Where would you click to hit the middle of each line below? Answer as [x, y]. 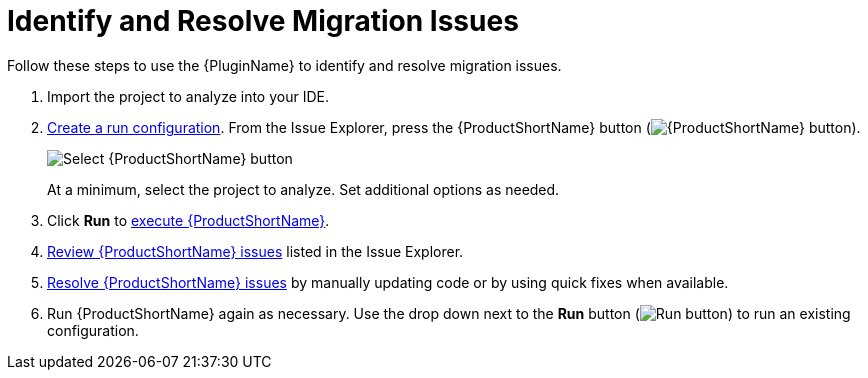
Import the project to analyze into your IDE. [188, 96]
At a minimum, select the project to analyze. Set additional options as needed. [303, 189]
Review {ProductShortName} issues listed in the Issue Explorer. [255, 251]
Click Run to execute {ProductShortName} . [188, 220]
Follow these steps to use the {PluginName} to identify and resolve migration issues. [284, 65]
